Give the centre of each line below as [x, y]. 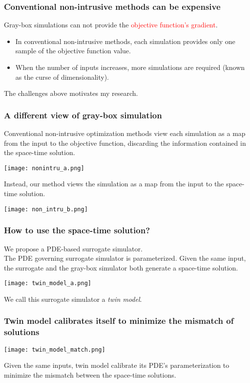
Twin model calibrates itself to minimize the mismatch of [119, 321]
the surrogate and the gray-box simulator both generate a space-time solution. [121, 267]
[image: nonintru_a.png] [44, 168]
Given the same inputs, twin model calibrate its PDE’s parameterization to [117, 365]
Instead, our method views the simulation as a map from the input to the [114, 184]
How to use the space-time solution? [77, 230]
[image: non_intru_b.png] [46, 209]
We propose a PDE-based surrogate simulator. [73, 248]
